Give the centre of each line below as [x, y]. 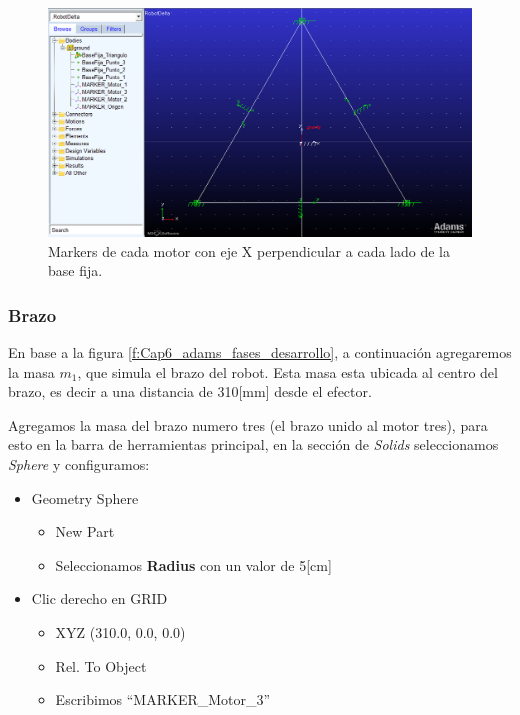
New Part [85, 531]
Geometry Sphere [85, 497]
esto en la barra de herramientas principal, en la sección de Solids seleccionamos [253, 444]
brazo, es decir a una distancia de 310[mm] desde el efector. [190, 391]
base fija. [75, 270]
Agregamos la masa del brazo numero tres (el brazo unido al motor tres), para [248, 424]
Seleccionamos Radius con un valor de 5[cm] [193, 564]
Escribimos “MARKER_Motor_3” [163, 699]
